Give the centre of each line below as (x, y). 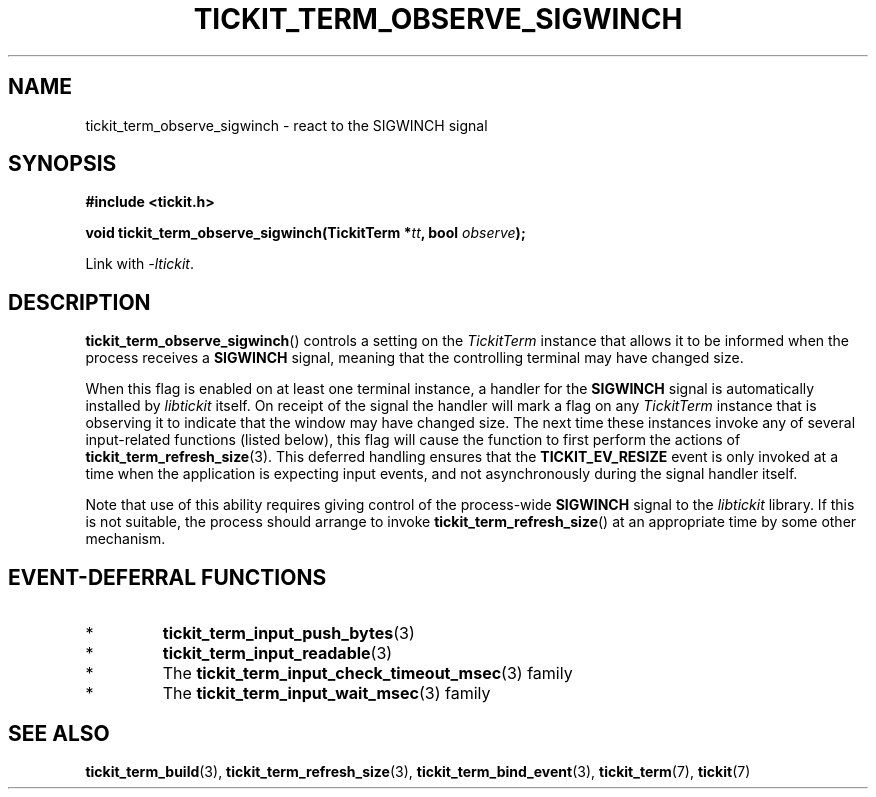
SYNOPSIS (62, 164)
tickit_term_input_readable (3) (277, 653)
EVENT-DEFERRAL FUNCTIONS (167, 577)
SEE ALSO (59, 733)
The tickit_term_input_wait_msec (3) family (326, 693)
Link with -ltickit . (140, 264)
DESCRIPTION (79, 302)
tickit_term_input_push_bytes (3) (288, 633)
